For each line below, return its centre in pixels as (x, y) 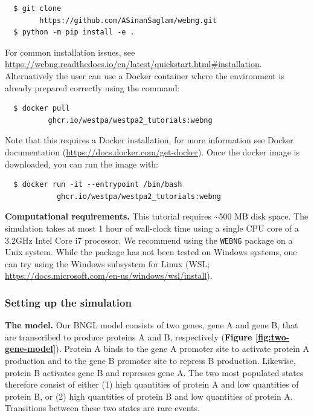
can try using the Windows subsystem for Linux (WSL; (107, 263)
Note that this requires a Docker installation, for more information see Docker (149, 140)
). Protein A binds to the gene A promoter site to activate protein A (182, 349)
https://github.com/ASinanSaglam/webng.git (128, 20)
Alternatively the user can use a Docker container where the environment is (145, 75)
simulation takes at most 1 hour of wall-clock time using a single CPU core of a (152, 228)
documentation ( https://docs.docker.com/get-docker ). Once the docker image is (152, 151)
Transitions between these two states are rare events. (102, 408)
